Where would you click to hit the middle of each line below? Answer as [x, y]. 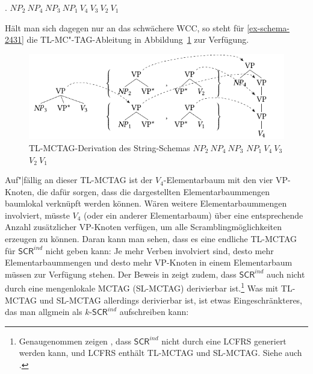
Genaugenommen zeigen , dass [75, 341]
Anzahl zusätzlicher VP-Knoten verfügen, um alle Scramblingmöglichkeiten [144, 227]
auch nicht [286, 274]
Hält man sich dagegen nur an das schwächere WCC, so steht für [125, 27]
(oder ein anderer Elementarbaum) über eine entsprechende [194, 215]
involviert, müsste [37, 215]
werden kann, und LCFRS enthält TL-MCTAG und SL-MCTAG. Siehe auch [160, 353]
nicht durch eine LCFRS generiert [224, 341]
